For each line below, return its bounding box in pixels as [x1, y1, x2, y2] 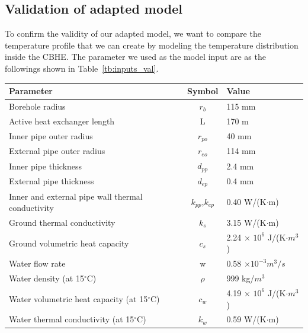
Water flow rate [9, 257, 66, 270]
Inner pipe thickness [9, 159, 82, 172]
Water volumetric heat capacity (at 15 [9, 292, 148, 305]
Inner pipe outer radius [9, 130, 93, 142]
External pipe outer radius [9, 145, 105, 157]
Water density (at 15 [9, 272, 84, 284]
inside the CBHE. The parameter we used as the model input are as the [5, 50, 266, 63]
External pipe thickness [9, 175, 94, 187]
